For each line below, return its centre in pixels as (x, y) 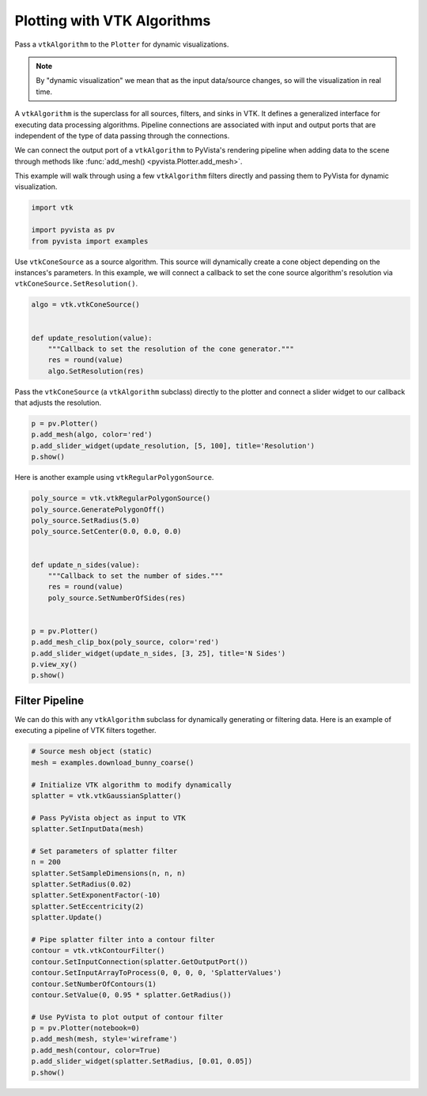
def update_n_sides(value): (85, 565)
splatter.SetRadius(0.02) (81, 884)
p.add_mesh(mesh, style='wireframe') (104, 1039)
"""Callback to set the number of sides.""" (136, 576)
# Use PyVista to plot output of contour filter (127, 1017)
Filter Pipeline (49, 700)
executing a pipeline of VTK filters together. (85, 731)
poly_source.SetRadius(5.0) (85, 520)
